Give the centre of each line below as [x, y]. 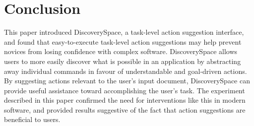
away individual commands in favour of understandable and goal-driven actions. [126, 71]
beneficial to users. [32, 119]
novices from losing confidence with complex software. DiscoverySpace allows [121, 51]
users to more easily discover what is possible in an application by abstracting [123, 61]
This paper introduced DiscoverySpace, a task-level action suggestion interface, [124, 32]
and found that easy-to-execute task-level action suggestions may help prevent [123, 41]
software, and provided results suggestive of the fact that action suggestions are [125, 109]
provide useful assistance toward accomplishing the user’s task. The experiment [125, 90]
